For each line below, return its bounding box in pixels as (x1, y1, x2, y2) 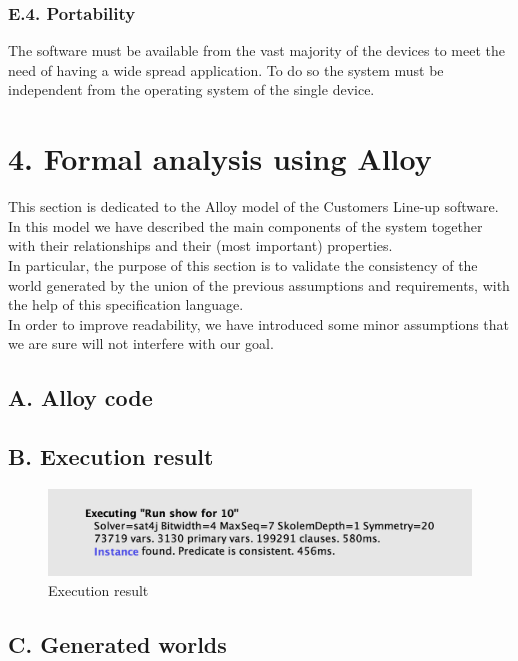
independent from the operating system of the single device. (8, 79, 375, 100)
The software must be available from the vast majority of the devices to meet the (8, 40, 505, 61)
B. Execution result (8, 441, 214, 472)
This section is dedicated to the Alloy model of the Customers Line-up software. (8, 196, 499, 217)
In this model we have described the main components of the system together (8, 215, 483, 236)
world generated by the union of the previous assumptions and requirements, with (8, 274, 510, 295)
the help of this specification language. (8, 294, 244, 315)
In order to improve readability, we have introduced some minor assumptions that (8, 313, 510, 334)
